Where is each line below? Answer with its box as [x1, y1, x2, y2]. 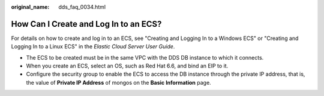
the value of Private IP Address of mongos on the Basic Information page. [26, 79, 211, 86]
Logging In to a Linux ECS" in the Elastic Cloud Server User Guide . [11, 43, 175, 50]
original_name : [11, 4, 50, 10]
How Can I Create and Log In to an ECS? [11, 18, 162, 29]
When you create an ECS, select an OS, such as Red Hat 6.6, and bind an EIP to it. [26, 63, 229, 70]
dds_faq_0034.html [58, 4, 106, 10]
